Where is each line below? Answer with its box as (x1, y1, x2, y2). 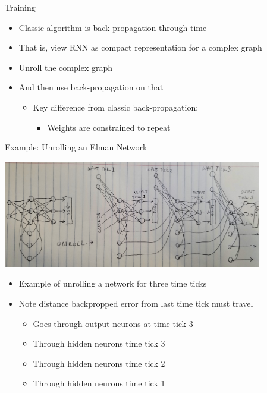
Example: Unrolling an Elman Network (5, 141, 147, 153)
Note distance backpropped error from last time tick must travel (18, 297, 253, 310)
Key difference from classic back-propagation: (33, 100, 199, 113)
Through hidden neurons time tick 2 (33, 357, 165, 369)
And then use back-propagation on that (18, 81, 164, 93)
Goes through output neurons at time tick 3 (33, 317, 193, 329)
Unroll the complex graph (18, 61, 113, 73)
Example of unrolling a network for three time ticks (18, 277, 207, 290)
